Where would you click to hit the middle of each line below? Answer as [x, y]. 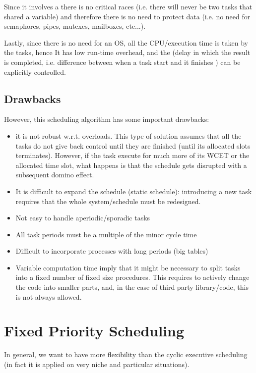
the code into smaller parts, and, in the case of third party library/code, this [132, 287]
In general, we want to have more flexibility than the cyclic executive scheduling [126, 354]
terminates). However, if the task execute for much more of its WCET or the [132, 155]
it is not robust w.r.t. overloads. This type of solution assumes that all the [128, 135]
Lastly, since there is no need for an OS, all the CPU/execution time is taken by [126, 42]
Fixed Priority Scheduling [94, 331]
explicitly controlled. [35, 72]
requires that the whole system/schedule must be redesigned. [108, 201]
